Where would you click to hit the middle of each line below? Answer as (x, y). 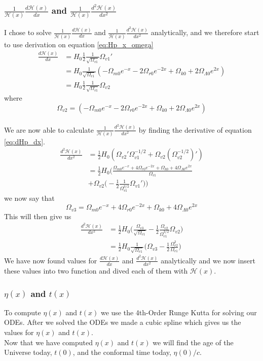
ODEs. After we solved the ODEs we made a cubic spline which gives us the (123, 322)
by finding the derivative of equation (195, 129)
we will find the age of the (193, 342)
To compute (23, 312)
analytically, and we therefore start (205, 32)
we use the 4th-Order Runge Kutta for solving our (179, 312)
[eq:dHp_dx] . (25, 141)
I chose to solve (28, 32)
